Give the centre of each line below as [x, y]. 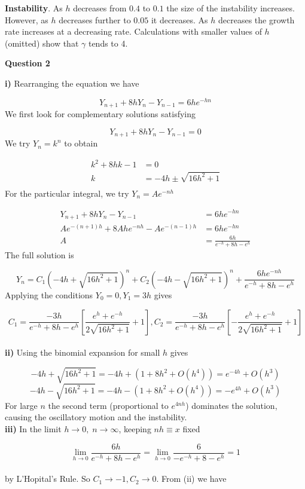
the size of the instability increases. [231, 8]
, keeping [135, 428]
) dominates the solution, [231, 405]
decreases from [100, 8]
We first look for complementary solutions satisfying [100, 114]
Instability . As [34, 8]
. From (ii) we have [191, 479]
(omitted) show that [42, 43]
